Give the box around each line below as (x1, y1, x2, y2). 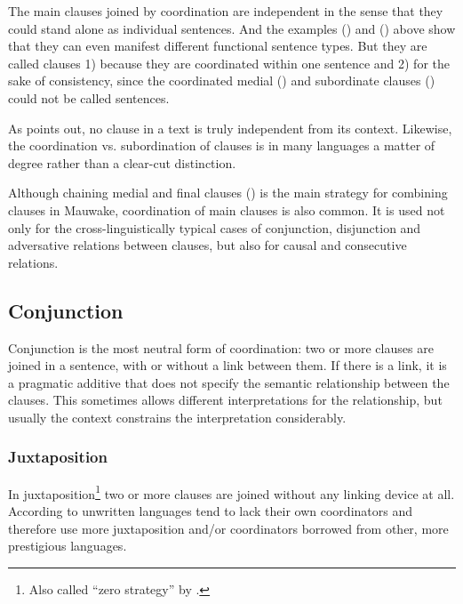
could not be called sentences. (8, 88, 170, 107)
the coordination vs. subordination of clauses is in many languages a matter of (8, 136, 435, 155)
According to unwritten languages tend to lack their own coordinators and (8, 501, 412, 519)
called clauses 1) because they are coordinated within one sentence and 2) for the (8, 53, 450, 72)
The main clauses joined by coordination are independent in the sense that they (8, 2, 443, 20)
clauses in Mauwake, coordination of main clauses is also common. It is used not (8, 200, 445, 219)
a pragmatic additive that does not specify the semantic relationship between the (8, 373, 450, 391)
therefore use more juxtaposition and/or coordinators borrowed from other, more (8, 519, 449, 537)
